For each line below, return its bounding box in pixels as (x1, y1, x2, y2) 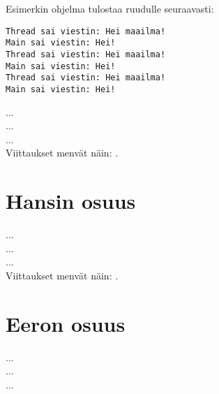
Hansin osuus (6, 187, 136, 215)
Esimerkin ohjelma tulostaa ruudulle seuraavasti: (6, 1, 214, 15)
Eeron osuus (6, 309, 126, 337)
